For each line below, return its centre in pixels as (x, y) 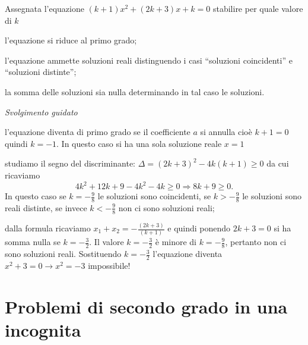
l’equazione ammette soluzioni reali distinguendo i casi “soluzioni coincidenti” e (149, 60)
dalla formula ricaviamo (48, 228)
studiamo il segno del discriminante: (70, 163)
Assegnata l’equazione (45, 8)
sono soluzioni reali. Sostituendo (63, 254)
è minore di (176, 242)
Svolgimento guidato (41, 112)
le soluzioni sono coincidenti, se (154, 196)
